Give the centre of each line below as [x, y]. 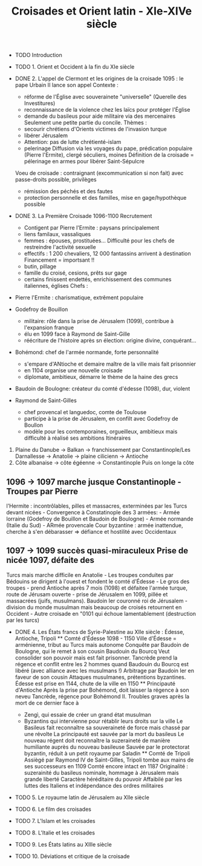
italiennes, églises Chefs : [56, 286]
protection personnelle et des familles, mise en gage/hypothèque [105, 198]
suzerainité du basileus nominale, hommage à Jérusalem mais [102, 772]
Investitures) [40, 103]
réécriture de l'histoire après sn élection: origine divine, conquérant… [110, 341]
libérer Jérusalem [46, 135]
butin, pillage [40, 267]
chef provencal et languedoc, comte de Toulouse [85, 412]
